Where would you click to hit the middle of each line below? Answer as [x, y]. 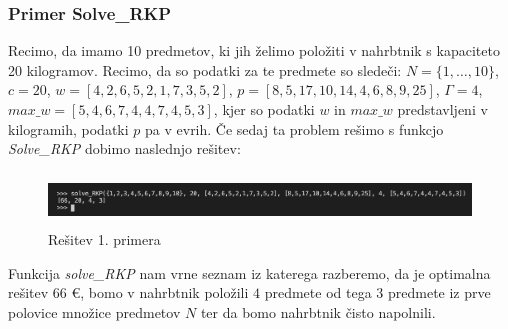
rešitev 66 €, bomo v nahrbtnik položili [128, 292]
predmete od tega [318, 292]
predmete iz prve [439, 292]
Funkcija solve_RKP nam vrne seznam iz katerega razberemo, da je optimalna [249, 272]
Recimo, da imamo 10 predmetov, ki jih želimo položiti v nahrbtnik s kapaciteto [254, 50]
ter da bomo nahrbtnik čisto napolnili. [318, 312]
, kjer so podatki [264, 109]
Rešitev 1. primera [104, 239]
